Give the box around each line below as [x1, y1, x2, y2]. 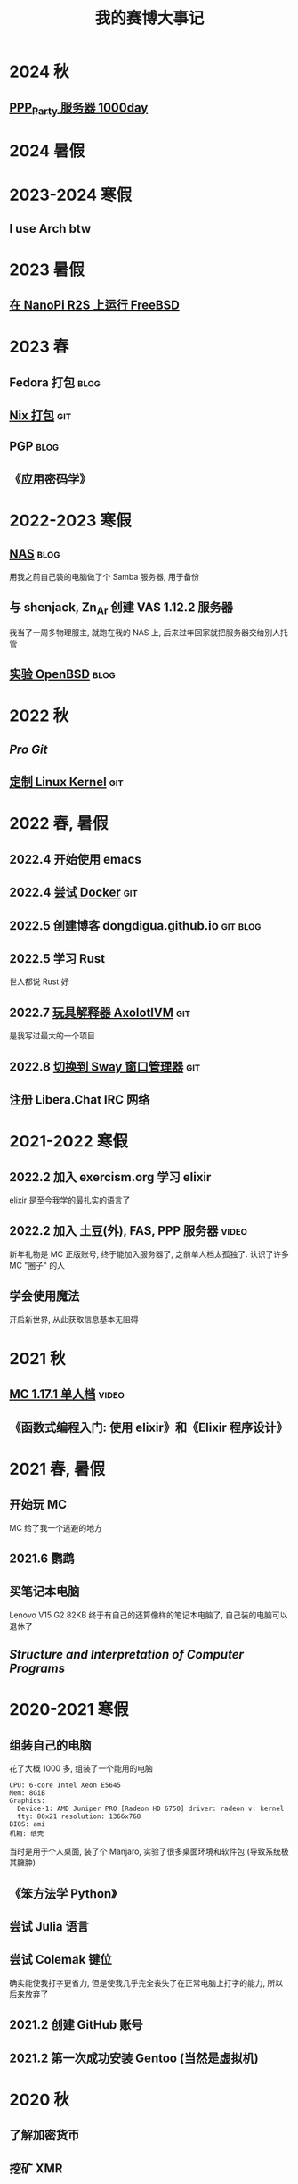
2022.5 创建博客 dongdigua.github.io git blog [9, 918, 262, 933]
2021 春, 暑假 [9, 1459, 105, 1479]
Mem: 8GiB [9, 1789, 46, 1798]
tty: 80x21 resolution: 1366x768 [17, 1812, 141, 1821]
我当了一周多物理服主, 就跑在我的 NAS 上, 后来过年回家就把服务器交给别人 [9, 626, 281, 638]
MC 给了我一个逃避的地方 [9, 1522, 102, 1533]
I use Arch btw [9, 220, 92, 236]
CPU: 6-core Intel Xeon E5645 [9, 1781, 122, 1790]
